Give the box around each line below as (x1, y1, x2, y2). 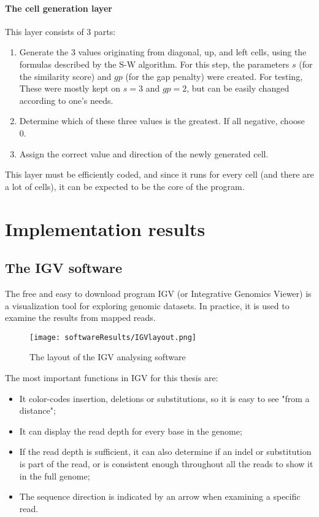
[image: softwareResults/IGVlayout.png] (29, 333, 197, 342)
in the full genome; (19, 469, 90, 482)
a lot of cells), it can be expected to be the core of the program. (5, 180, 245, 192)
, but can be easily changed (186, 82, 290, 95)
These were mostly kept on (19, 82, 121, 95)
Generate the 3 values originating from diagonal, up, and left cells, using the (19, 45, 307, 58)
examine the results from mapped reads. (5, 311, 156, 324)
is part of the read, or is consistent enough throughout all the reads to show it (19, 457, 313, 470)
